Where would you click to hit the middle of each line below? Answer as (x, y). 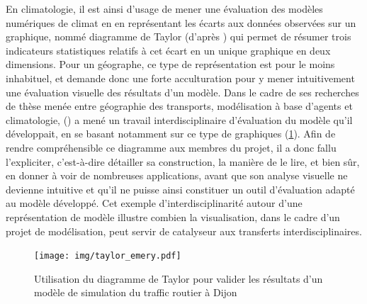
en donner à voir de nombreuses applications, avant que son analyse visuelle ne (177, 175)
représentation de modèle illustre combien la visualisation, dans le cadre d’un (173, 216)
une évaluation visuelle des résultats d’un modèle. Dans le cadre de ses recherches (182, 92)
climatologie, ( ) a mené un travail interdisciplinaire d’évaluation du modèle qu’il (179, 119)
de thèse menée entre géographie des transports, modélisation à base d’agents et (179, 106)
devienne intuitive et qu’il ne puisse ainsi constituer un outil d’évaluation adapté (180, 189)
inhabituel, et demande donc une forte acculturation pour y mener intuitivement (180, 78)
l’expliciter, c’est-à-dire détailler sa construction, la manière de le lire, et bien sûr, (183, 161)
